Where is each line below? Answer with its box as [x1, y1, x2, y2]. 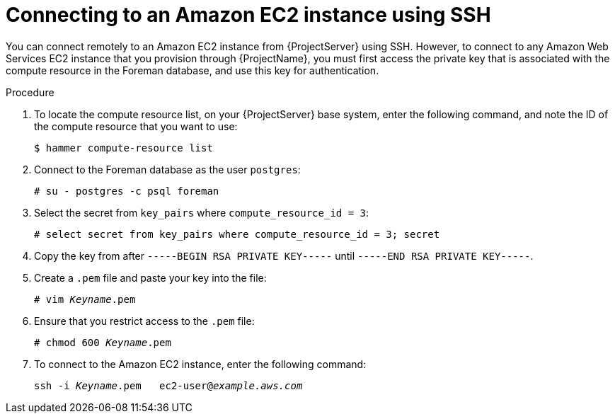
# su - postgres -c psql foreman [34, 185, 219, 197]
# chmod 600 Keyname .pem [34, 336, 171, 348]
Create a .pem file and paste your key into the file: [34, 271, 267, 284]
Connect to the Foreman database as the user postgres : [34, 163, 301, 176]
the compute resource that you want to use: [34, 120, 238, 132]
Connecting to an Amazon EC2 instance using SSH [6, 3, 491, 27]
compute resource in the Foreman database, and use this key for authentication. [6, 64, 379, 76]
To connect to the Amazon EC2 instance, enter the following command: [34, 357, 367, 370]
